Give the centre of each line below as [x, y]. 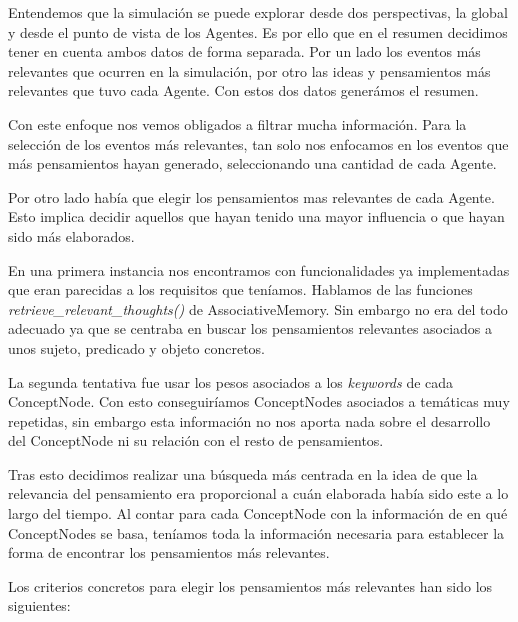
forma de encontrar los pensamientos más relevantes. [169, 552]
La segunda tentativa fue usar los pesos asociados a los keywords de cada [231, 381]
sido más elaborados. [71, 235]
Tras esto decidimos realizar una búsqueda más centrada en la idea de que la [243, 473]
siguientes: [39, 605]
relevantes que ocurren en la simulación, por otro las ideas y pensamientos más [249, 70]
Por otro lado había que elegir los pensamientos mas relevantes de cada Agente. [251, 196]
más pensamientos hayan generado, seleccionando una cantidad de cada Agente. [252, 163]
